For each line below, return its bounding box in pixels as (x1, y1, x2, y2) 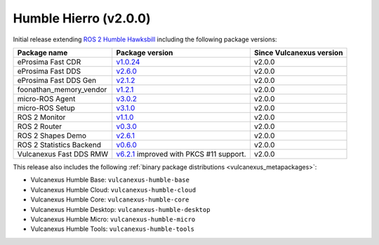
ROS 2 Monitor (17, 112, 66, 122)
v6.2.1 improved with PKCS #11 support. (116, 149, 246, 159)
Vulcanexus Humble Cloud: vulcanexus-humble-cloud (30, 185, 197, 194)
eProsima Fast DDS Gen (17, 75, 97, 85)
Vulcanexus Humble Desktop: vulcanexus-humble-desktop (30, 205, 211, 213)
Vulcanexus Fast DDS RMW (17, 149, 109, 159)
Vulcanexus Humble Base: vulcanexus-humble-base (30, 176, 189, 184)
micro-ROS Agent (17, 93, 76, 103)
